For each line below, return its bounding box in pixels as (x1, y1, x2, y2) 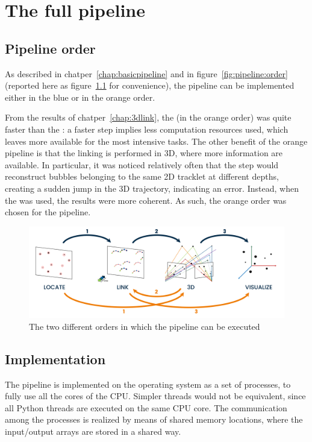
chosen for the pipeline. (5, 206, 91, 218)
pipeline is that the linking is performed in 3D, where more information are (5, 147, 283, 159)
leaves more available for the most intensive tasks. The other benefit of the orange (5, 134, 308, 147)
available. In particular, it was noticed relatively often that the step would (5, 158, 279, 171)
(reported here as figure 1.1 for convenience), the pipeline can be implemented (5, 79, 295, 92)
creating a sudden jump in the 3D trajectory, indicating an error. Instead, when (5, 182, 299, 194)
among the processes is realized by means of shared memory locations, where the (5, 413, 303, 426)
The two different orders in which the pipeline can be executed (29, 320, 260, 332)
